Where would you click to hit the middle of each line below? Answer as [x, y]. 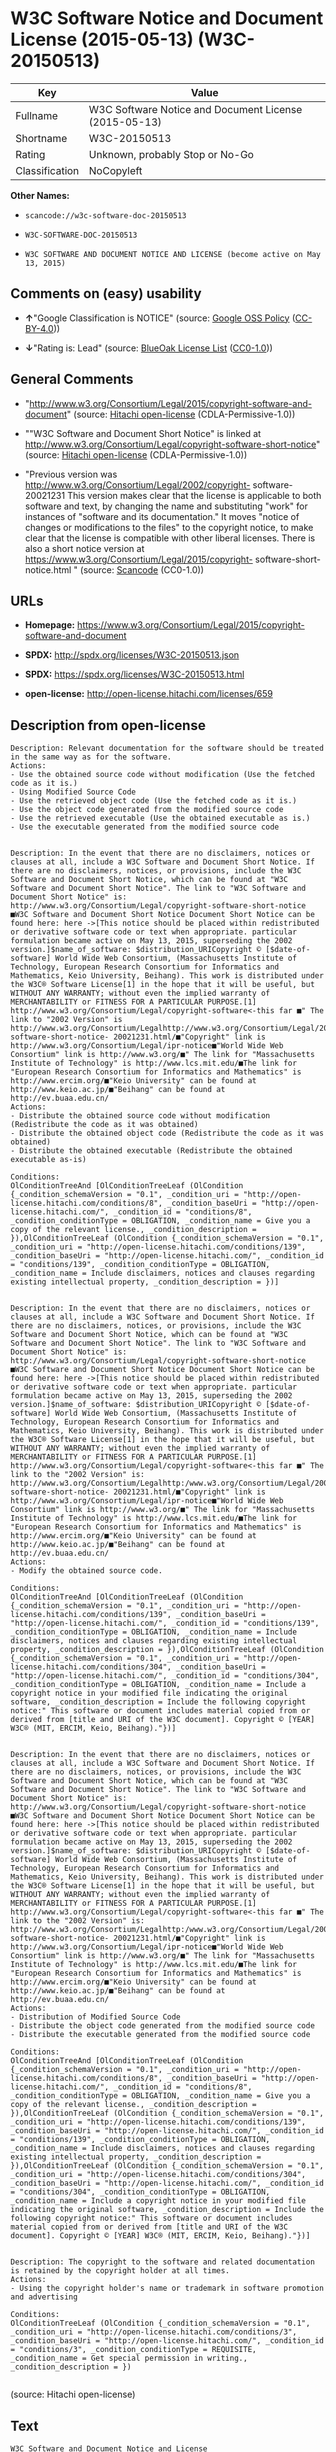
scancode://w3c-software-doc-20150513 [105, 215]
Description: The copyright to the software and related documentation [162, 2262]
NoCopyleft [115, 170]
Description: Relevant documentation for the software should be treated [167, 748]
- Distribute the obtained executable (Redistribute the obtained [151, 1151]
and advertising [44, 2297]
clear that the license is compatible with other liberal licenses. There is [170, 538]
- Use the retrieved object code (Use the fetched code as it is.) [154, 801]
